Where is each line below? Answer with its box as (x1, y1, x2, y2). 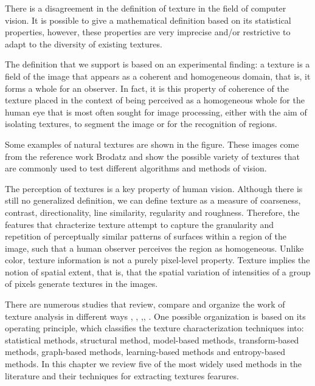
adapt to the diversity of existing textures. (5, 37, 162, 50)
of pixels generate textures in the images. (5, 277, 158, 290)
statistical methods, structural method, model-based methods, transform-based (5, 333, 299, 346)
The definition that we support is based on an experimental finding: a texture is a (5, 58, 310, 71)
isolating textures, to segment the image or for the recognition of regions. (5, 117, 277, 130)
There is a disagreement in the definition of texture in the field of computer (5, 2, 286, 14)
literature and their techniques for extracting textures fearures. (5, 369, 239, 382)
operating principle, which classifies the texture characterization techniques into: (5, 322, 304, 334)
